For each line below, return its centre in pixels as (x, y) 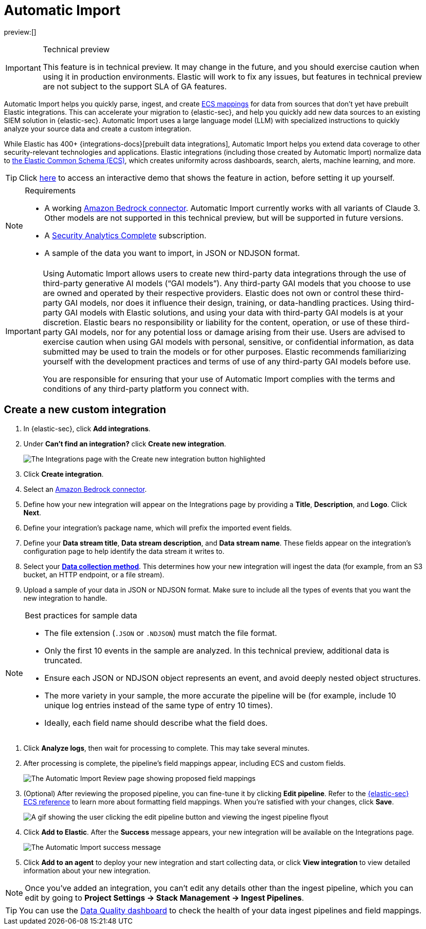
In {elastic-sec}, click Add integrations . (87, 428)
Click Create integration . (64, 474)
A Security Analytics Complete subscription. (125, 235)
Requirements (50, 190)
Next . (32, 512)
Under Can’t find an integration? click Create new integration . (125, 443)
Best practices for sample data (81, 615)
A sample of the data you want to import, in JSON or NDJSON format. (172, 253)
